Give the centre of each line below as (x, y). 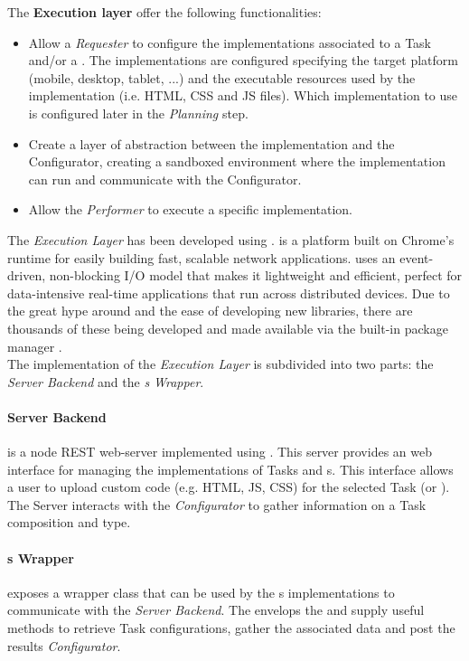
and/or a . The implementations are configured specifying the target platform (243, 60)
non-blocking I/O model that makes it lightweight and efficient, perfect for (256, 275)
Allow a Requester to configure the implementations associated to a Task (230, 42)
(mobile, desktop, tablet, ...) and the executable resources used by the (222, 77)
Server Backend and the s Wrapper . (106, 381)
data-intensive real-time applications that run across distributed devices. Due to (229, 293)
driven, (27, 275)
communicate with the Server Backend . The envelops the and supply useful (216, 610)
